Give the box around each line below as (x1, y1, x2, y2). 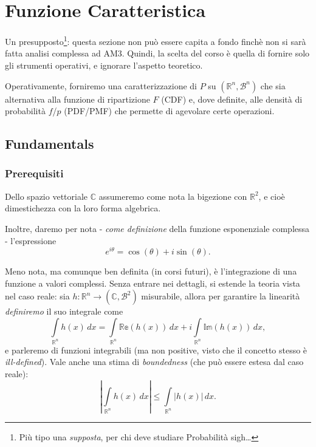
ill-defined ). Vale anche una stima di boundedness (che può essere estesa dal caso (5, 355, 304, 368)
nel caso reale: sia (5, 290, 70, 302)
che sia (260, 79, 286, 92)
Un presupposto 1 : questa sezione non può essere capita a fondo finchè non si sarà (5, 33, 306, 47)
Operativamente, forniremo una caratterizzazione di (5, 79, 197, 92)
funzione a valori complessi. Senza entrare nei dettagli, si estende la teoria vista (5, 276, 300, 289)
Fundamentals (5, 134, 94, 153)
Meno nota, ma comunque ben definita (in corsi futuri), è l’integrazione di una (5, 265, 297, 278)
